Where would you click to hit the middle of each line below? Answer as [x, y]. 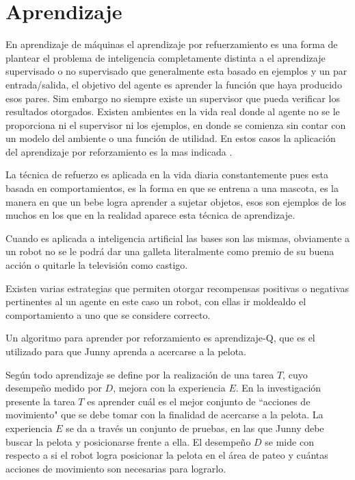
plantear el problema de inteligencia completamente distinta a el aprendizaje [166, 57]
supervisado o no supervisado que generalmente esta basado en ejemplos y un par [176, 71]
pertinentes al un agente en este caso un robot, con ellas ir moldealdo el [156, 301]
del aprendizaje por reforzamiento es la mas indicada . [119, 151]
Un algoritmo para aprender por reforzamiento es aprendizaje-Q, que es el [160, 338]
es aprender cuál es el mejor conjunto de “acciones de [199, 401]
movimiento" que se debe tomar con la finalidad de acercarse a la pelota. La [165, 415]
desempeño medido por [54, 388]
